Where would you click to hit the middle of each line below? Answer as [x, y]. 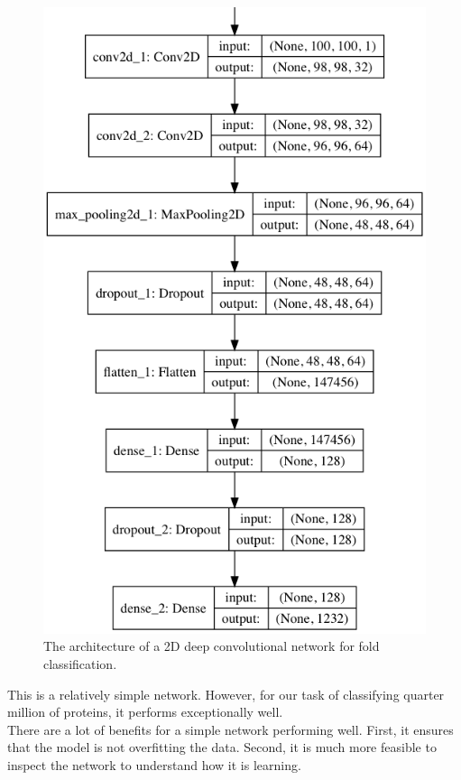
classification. [80, 663]
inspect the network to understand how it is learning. [154, 764]
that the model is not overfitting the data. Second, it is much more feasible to [222, 747]
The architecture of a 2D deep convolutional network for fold [212, 646]
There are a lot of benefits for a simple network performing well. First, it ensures [230, 729]
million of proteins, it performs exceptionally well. [145, 712]
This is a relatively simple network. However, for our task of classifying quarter [226, 694]
